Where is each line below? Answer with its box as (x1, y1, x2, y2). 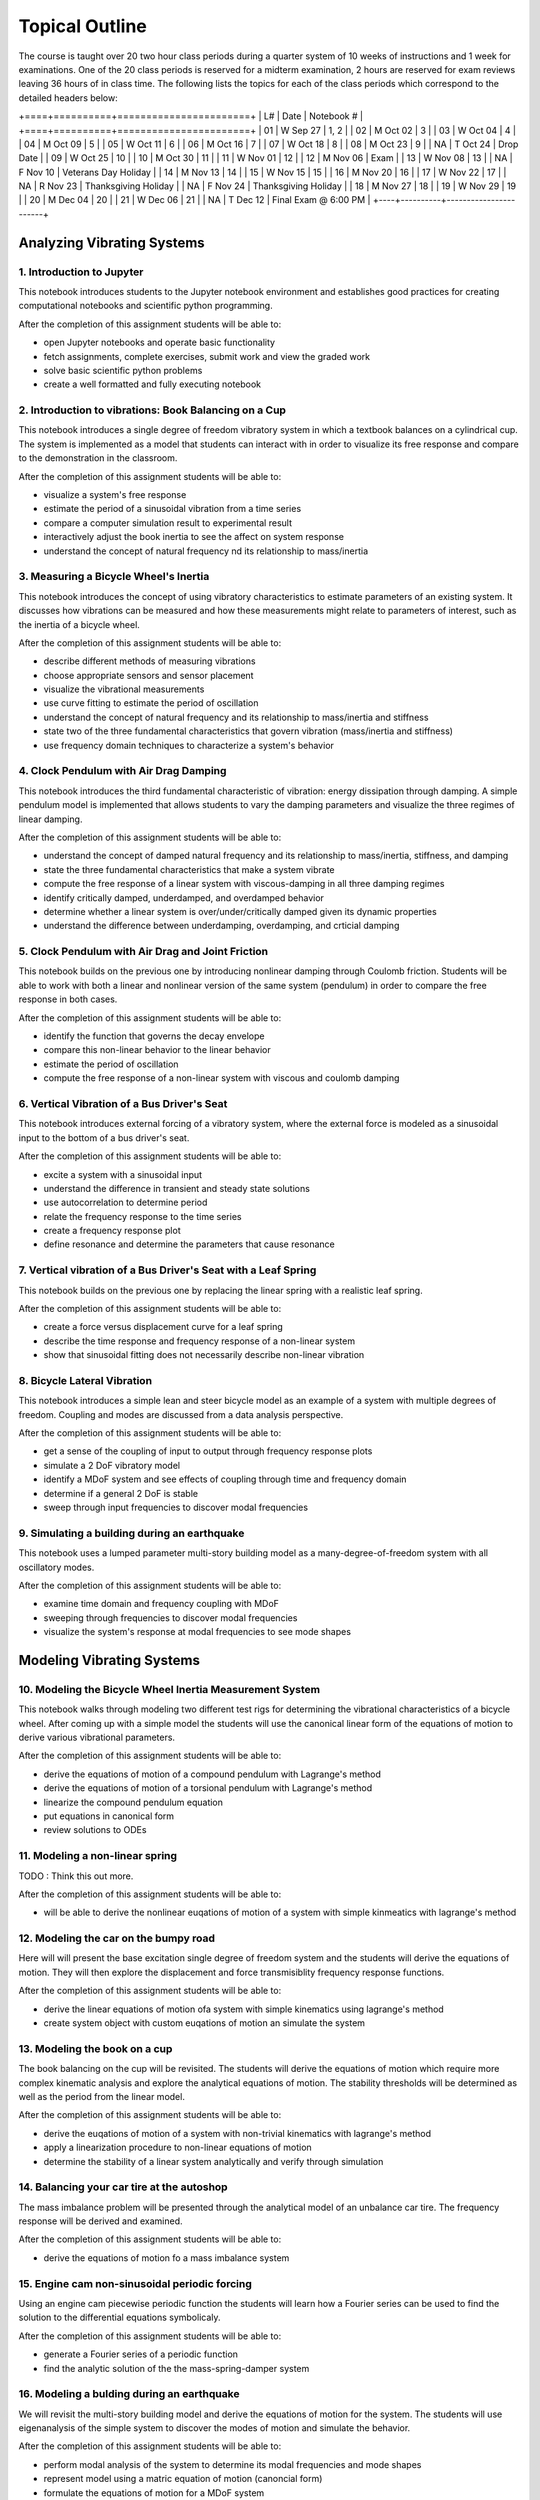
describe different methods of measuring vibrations (43, 655, 256, 667)
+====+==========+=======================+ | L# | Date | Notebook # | (18, 110, 364, 122)
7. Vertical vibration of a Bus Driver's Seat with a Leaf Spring (18, 1263, 317, 1277)
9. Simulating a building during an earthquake (18, 1526, 245, 1540)
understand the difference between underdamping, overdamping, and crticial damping (43, 920, 400, 932)
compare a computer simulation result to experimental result (43, 516, 292, 529)
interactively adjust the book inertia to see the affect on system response (43, 531, 345, 543)
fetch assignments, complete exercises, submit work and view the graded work (43, 350, 370, 362)
